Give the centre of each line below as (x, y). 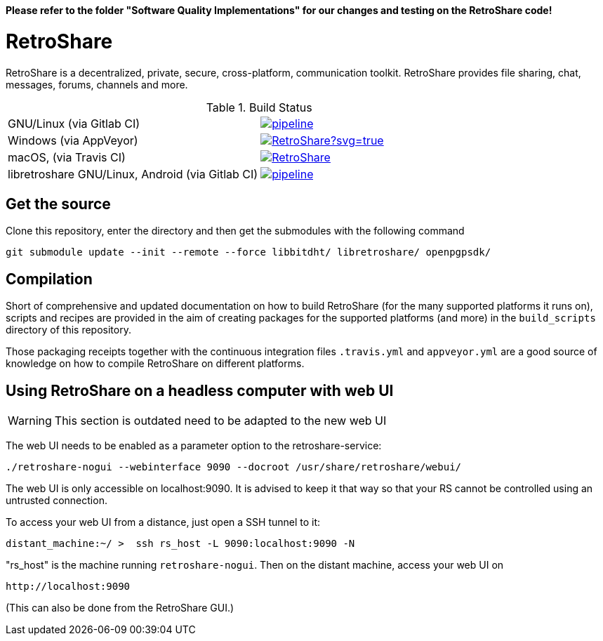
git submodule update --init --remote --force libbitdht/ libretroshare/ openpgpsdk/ (249, 252)
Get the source (58, 204)
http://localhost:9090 (68, 587)
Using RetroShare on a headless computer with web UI (200, 390)
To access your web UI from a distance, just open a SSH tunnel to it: (163, 522)
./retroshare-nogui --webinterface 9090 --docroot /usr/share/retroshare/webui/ (234, 467)
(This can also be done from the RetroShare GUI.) (120, 608)
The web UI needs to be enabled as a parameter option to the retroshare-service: (194, 446)
